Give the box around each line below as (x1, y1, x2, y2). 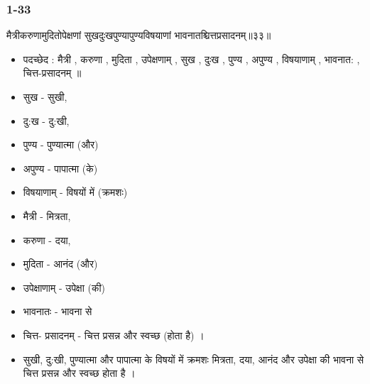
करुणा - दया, (23, 232, 71, 247)
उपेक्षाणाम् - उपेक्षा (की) (23, 280, 106, 295)
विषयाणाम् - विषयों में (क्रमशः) (23, 185, 128, 199)
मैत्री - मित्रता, (23, 208, 71, 223)
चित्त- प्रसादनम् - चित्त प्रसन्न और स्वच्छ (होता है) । (23, 327, 205, 342)
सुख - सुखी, (23, 89, 67, 104)
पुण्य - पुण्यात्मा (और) (23, 137, 99, 152)
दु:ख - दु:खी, (23, 113, 70, 128)
